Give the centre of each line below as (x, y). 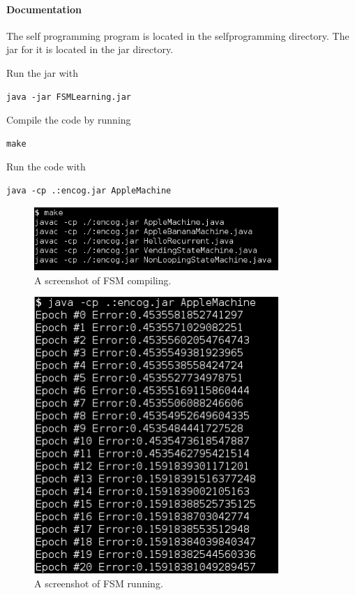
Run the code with (46, 167)
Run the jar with (42, 72)
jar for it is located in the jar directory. (90, 49)
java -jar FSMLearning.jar (69, 97)
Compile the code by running (69, 120)
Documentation (44, 9)
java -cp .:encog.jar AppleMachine (89, 190)
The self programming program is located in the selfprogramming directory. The (178, 35)
